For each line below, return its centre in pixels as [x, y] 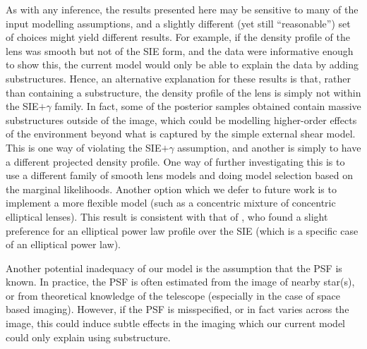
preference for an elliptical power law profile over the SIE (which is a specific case [182, 230]
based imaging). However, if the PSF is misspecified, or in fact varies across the [178, 309]
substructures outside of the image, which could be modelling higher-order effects [181, 120]
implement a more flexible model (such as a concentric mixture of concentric [171, 203]
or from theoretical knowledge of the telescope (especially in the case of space [173, 295]
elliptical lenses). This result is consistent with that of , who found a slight [167, 216]
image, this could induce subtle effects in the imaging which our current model [175, 323]
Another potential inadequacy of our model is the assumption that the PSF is [174, 268]
